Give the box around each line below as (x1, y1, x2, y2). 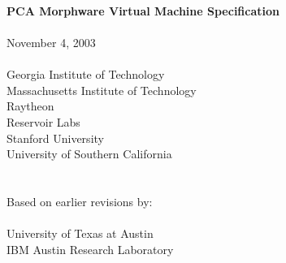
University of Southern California (6, 145, 172, 162)
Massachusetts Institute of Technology (6, 81, 197, 98)
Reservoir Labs (6, 113, 80, 130)
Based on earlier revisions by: (6, 192, 153, 209)
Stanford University (6, 129, 104, 146)
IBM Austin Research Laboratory (6, 240, 174, 257)
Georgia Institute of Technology (6, 66, 165, 83)
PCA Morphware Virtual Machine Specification (6, 2, 279, 19)
